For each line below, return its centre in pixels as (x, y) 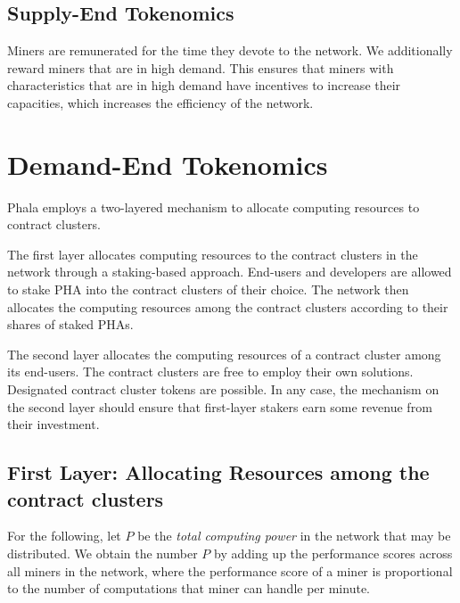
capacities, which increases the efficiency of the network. (160, 102)
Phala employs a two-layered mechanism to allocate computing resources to (214, 207)
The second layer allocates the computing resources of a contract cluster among (224, 354)
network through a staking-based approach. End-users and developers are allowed (230, 272)
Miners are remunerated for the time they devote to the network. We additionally (230, 50)
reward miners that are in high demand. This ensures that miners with (201, 67)
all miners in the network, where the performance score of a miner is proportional (230, 570)
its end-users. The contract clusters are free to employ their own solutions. (210, 372)
